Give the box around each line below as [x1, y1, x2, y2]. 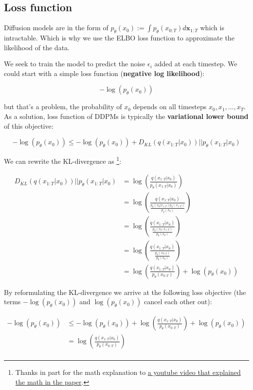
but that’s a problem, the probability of [4, 101, 122, 112]
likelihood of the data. [4, 42, 70, 52]
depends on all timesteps [133, 101, 207, 112]
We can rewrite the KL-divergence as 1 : [4, 155, 122, 166]
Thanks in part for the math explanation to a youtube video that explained [15, 367, 241, 377]
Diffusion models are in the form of [4, 22, 108, 33]
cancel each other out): [144, 296, 212, 307]
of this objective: [4, 120, 54, 131]
